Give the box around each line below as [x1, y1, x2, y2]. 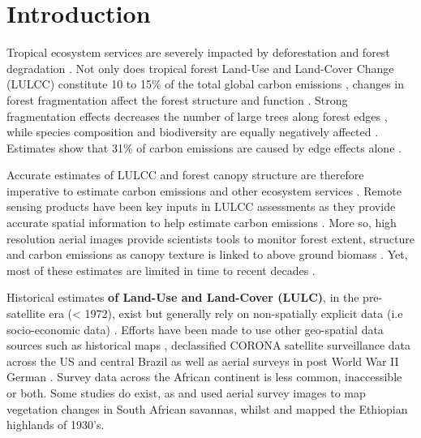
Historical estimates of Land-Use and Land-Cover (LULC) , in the [6, 289, 359, 306]
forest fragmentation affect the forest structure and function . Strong [6, 91, 348, 108]
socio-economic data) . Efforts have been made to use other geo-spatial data [6, 320, 384, 337]
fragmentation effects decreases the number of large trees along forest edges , [6, 107, 388, 124]
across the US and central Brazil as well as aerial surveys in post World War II [6, 352, 399, 369]
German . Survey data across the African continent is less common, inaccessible [6, 368, 402, 385]
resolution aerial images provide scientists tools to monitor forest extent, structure [6, 230, 415, 247]
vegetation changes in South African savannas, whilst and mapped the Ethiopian [6, 400, 408, 417]
